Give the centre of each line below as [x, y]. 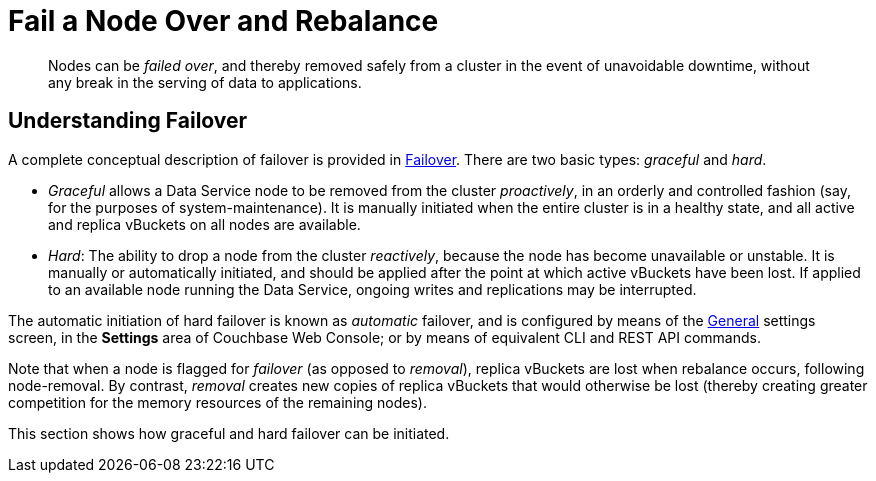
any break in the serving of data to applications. [205, 82]
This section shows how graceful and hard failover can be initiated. [229, 433]
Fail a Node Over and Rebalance [223, 21]
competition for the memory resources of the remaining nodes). [218, 402]
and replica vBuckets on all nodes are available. [204, 224]
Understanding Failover [128, 121]
